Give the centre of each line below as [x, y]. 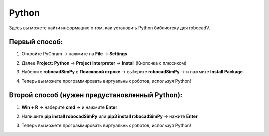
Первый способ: [36, 42]
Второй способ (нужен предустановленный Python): [96, 95]
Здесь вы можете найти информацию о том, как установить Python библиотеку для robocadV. [110, 28]
